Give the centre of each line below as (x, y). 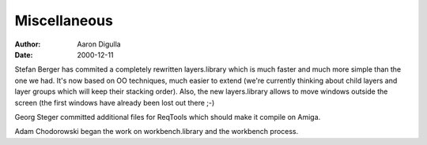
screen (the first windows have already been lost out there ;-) (115, 102)
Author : (28, 44)
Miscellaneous (64, 20)
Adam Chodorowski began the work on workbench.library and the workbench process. (157, 132)
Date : (24, 54)
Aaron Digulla (99, 44)
